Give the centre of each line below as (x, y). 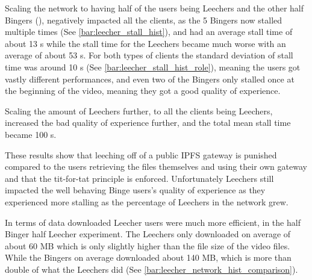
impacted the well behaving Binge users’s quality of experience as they (135, 190)
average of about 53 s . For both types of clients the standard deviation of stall (149, 55)
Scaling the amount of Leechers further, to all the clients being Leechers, (139, 110)
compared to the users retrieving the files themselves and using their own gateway (156, 166)
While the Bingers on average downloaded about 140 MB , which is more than (148, 257)
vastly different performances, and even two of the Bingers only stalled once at (150, 79)
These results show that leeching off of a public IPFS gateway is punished (141, 154)
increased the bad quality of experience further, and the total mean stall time (148, 123)
